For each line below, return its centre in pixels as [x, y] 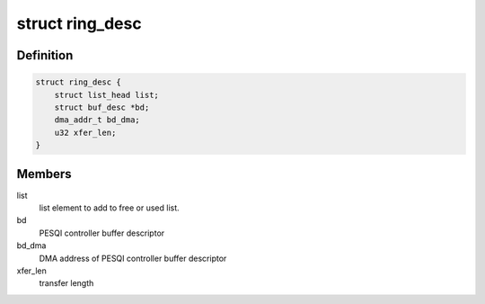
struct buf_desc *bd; [102, 107]
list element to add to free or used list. [109, 208]
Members [44, 174]
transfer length [66, 283]
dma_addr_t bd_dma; [97, 120]
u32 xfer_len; [85, 132]
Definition [45, 55]
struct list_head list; [106, 95]
